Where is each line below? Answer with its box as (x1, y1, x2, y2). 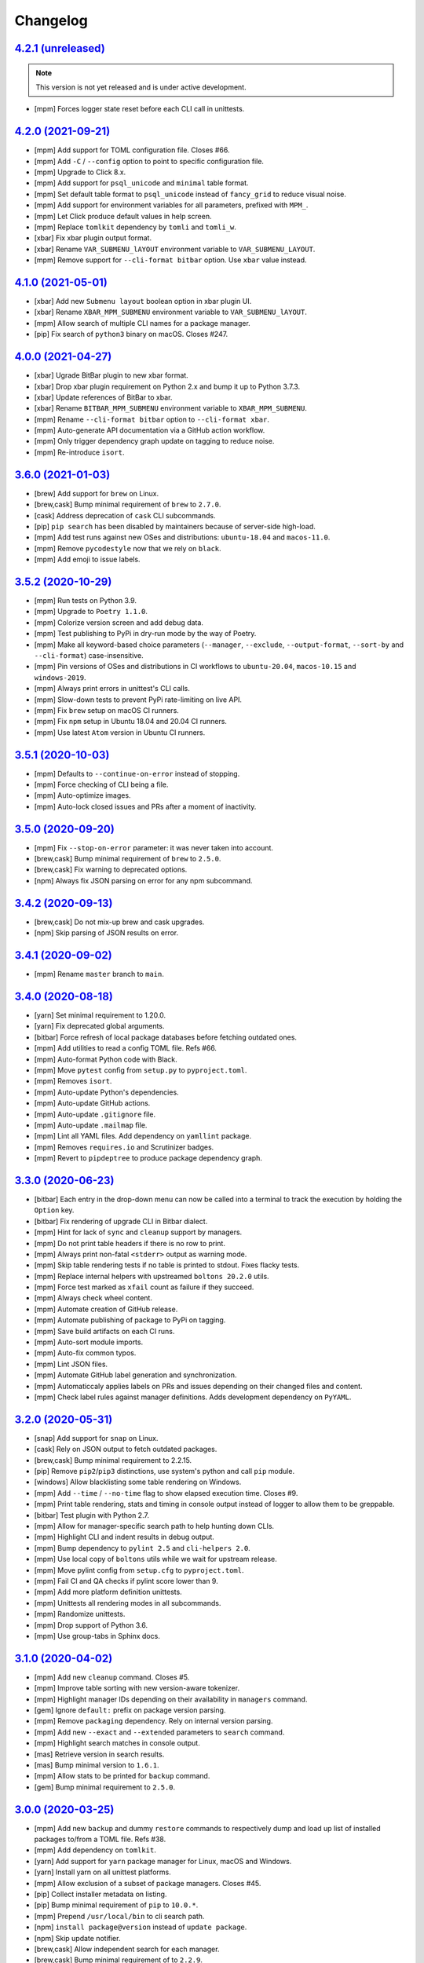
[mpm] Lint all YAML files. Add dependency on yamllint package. (34, 1131, 251, 1141)
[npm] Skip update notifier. (34, 1933, 121, 1943)
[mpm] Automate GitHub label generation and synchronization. (34, 1370, 237, 1380)
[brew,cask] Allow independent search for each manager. (34, 1944, 220, 1954)
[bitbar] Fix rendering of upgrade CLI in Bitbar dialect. (34, 1216, 208, 1226)
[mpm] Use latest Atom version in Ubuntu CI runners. (34, 727, 206, 737)
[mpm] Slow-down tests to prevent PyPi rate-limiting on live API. (34, 695, 243, 704)
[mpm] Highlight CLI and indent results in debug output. (34, 1532, 215, 1542)
